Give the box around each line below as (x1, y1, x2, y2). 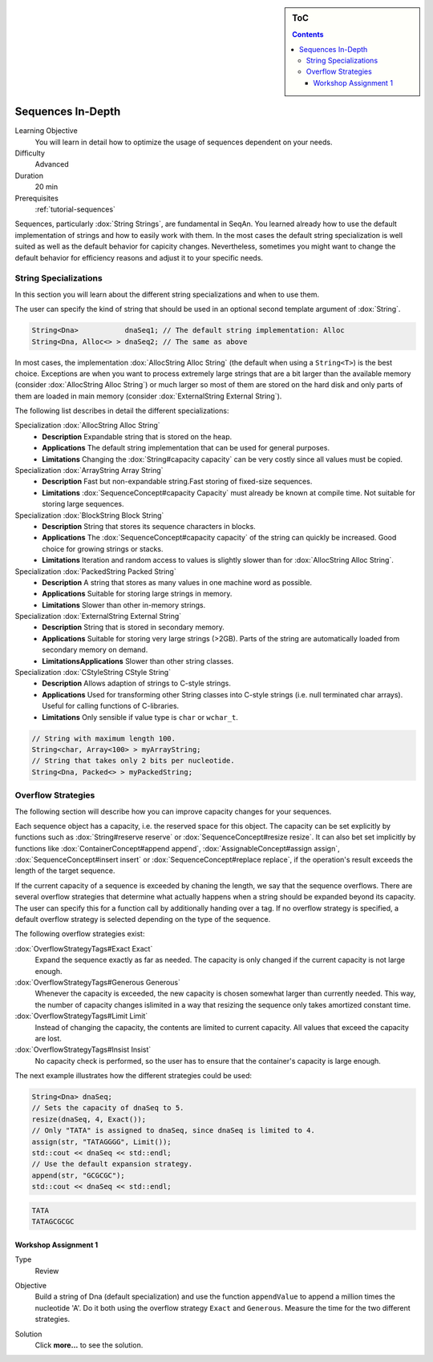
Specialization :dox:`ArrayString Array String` (14, 466, 164, 475)
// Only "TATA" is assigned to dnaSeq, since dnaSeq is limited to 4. (31, 1126, 316, 1135)
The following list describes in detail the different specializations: (14, 406, 229, 416)
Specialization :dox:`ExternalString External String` (14, 612, 182, 621)
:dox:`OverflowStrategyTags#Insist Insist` (14, 1045, 152, 1054)
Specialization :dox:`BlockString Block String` (14, 510, 164, 520)
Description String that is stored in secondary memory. (42, 622, 225, 633)
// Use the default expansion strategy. (31, 1159, 192, 1169)
